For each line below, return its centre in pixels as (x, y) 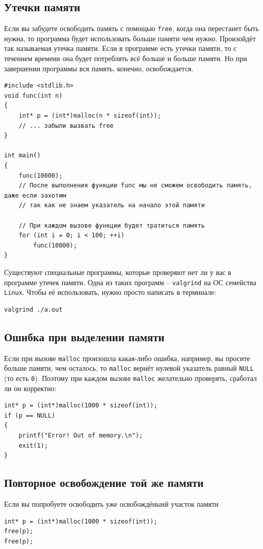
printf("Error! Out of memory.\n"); (81, 435)
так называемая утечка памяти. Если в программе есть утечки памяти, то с (121, 48)
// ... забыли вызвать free (66, 126)
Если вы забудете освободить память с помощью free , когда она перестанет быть (131, 28)
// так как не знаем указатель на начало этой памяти (112, 205)
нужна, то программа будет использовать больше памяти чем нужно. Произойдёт (130, 38)
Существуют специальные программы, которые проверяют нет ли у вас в (118, 272)
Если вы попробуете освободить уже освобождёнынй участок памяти (111, 503)
